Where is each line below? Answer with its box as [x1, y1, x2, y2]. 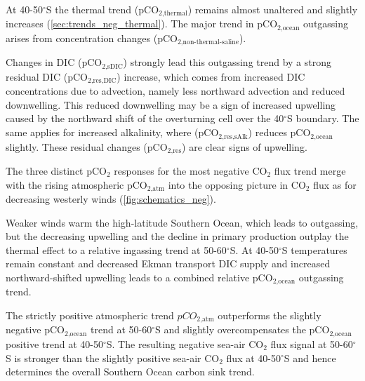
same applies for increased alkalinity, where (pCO [6, 125, 219, 140]
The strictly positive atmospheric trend [6, 308, 174, 323]
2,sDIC [102, 62, 123, 70]
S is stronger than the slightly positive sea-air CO [6, 350, 220, 365]
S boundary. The [287, 111, 359, 126]
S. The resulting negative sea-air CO [106, 336, 264, 351]
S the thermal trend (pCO [46, 2, 159, 16]
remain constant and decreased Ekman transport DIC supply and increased [6, 256, 331, 271]
